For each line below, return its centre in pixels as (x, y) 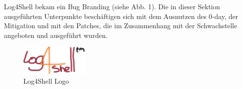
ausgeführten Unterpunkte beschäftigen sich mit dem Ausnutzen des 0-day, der (121, 16)
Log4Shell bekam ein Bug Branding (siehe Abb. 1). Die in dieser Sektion (112, 6)
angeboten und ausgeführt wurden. (56, 35)
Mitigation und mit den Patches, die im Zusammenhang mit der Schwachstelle (121, 26)
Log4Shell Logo (46, 80)
